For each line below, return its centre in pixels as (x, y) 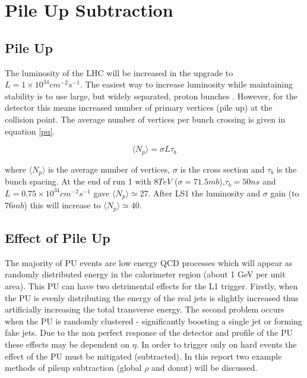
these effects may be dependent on (67, 344)
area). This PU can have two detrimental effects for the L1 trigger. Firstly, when (151, 285)
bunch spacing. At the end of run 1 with (78, 181)
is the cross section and (222, 169)
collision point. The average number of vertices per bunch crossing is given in (145, 119)
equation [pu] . (30, 131)
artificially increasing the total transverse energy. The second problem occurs (145, 309)
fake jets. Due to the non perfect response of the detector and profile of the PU (149, 332)
